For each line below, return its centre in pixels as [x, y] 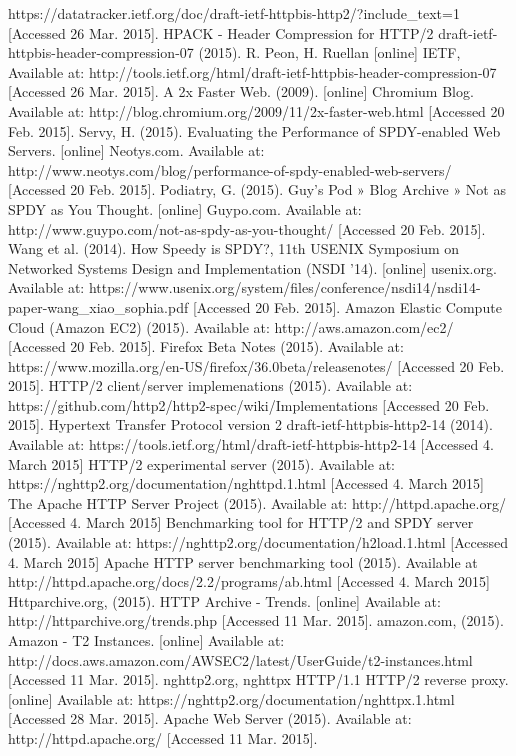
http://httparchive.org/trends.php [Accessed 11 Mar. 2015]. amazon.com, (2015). [256, 620]
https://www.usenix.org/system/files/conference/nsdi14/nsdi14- [284, 287]
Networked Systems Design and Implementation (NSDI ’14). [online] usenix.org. [252, 267]
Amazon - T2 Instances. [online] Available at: [146, 640]
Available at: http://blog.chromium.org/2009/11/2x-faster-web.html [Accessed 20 [256, 110]
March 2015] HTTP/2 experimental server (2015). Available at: [201, 463]
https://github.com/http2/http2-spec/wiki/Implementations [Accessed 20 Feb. [249, 404]
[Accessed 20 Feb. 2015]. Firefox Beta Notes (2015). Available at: [206, 346]
